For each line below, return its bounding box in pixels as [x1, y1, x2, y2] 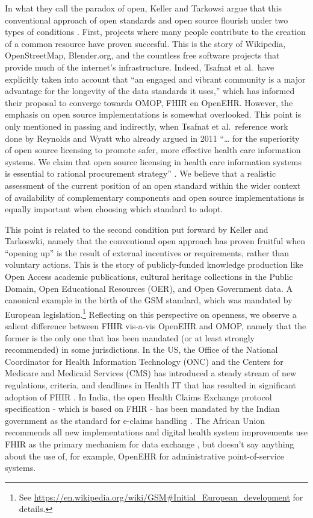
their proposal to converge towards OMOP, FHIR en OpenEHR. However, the [5, 96, 293, 109]
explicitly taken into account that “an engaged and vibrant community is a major [5, 72, 306, 85]
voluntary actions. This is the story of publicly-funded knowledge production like [5, 258, 303, 271]
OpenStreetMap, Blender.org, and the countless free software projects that [5, 49, 280, 62]
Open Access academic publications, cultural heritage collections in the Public [5, 270, 293, 283]
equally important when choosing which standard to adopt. [5, 203, 223, 215]
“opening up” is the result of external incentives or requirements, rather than [5, 246, 289, 259]
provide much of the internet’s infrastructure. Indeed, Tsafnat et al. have [5, 60, 274, 73]
